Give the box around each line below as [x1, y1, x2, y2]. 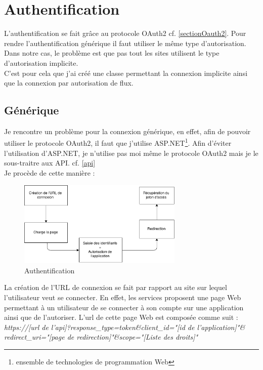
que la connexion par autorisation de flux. [4, 77, 134, 88]
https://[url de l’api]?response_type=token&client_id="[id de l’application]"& [4, 321, 245, 332]
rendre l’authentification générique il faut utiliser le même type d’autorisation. [4, 37, 246, 48]
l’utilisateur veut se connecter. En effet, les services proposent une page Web [4, 292, 241, 302]
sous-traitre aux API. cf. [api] [4, 157, 96, 168]
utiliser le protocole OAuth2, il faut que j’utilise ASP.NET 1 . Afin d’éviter [4, 136, 232, 148]
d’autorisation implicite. [4, 57, 78, 68]
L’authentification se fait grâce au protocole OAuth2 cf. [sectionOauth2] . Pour [4, 28, 246, 38]
